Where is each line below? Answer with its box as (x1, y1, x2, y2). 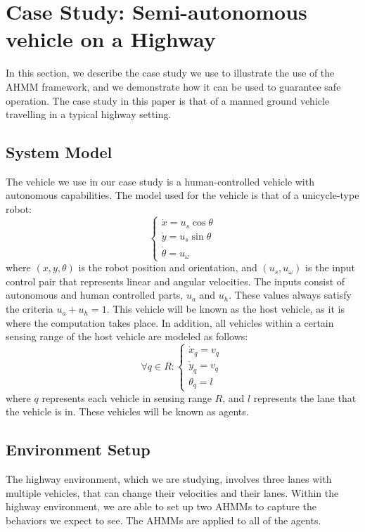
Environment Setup (6, 439, 151, 460)
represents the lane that (253, 390, 357, 405)
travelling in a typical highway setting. (6, 107, 172, 122)
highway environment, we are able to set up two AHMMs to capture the (6, 499, 317, 514)
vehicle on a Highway (6, 25, 216, 53)
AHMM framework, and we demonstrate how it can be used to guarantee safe (6, 79, 341, 93)
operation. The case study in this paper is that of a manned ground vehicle (6, 93, 330, 108)
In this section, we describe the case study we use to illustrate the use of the (6, 65, 335, 80)
